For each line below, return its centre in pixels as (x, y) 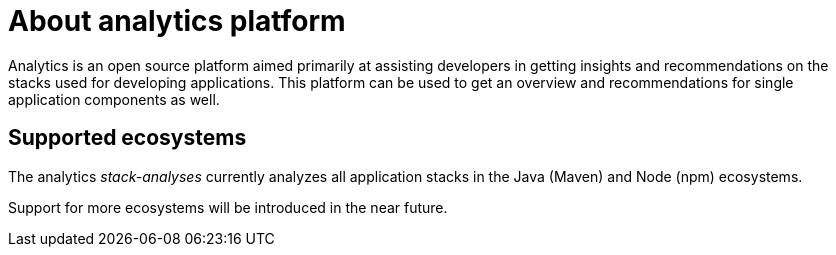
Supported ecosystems (127, 138)
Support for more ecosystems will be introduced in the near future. (228, 207)
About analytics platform (177, 21)
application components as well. (114, 99)
